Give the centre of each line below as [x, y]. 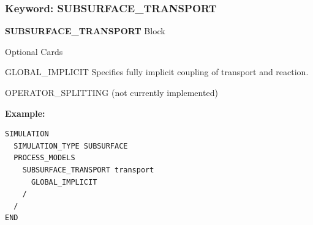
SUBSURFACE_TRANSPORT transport [88, 170]
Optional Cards [34, 51]
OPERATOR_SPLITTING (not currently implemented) [111, 92]
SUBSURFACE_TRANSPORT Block [85, 31]
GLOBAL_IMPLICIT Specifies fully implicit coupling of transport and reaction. [157, 72]
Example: [25, 113]
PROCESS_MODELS [44, 158]
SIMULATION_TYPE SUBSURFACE [71, 146]
